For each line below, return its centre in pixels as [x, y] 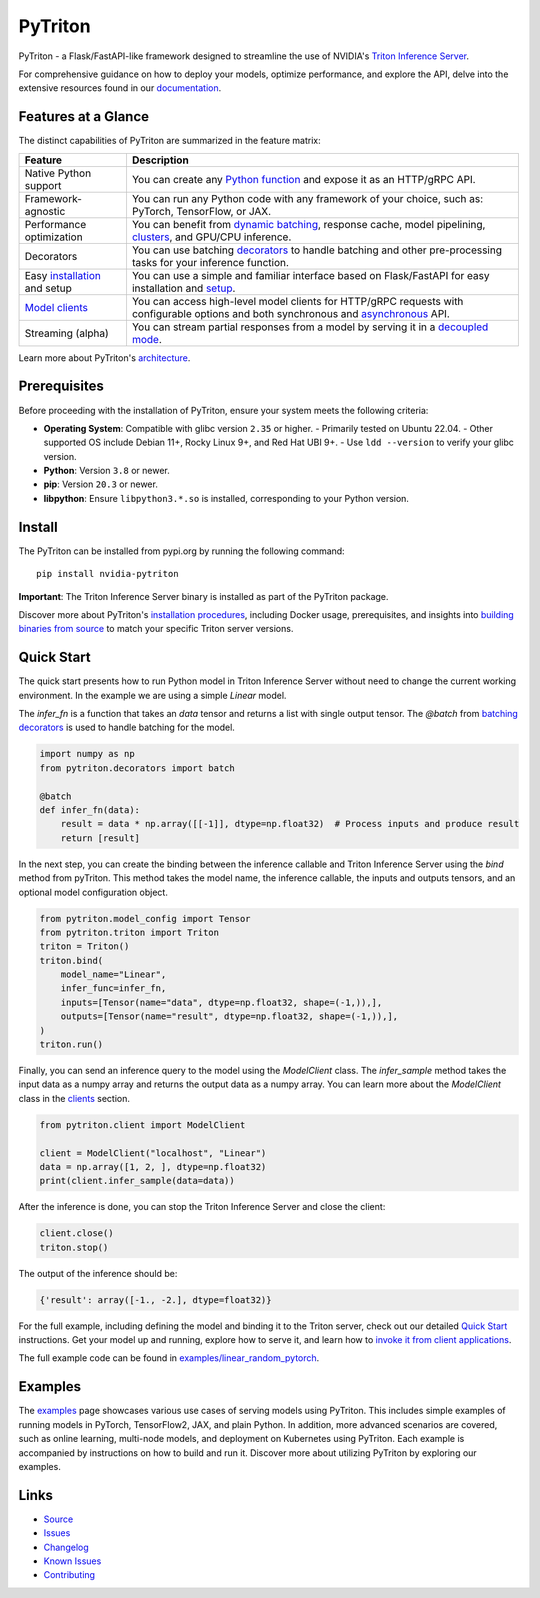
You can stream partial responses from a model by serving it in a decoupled [310, 327]
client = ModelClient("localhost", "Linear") [153, 1153]
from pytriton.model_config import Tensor [145, 918]
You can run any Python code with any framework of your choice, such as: [307, 198]
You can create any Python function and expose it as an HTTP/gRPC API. [303, 179]
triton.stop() [74, 1247]
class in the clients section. [74, 1098]
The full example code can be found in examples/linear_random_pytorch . [169, 1358]
